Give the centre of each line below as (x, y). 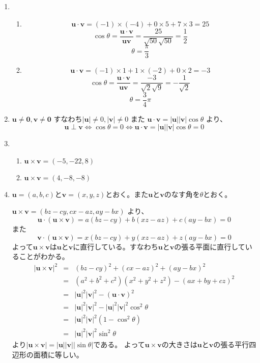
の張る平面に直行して (210, 246)
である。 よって (119, 344)
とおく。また (127, 194)
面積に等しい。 (58, 354)
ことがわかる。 (44, 256)
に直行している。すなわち (115, 246)
